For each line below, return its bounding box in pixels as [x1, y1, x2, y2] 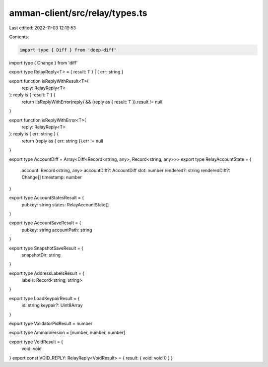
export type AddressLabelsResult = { [9, 270, 84, 276]
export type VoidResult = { [9, 339, 64, 345]
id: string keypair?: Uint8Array [21, 303, 83, 308]
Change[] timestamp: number [21, 174, 82, 181]
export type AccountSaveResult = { [9, 220, 81, 226]
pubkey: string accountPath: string [21, 227, 92, 233]
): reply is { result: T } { [9, 92, 56, 98]
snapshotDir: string [21, 252, 61, 258]
